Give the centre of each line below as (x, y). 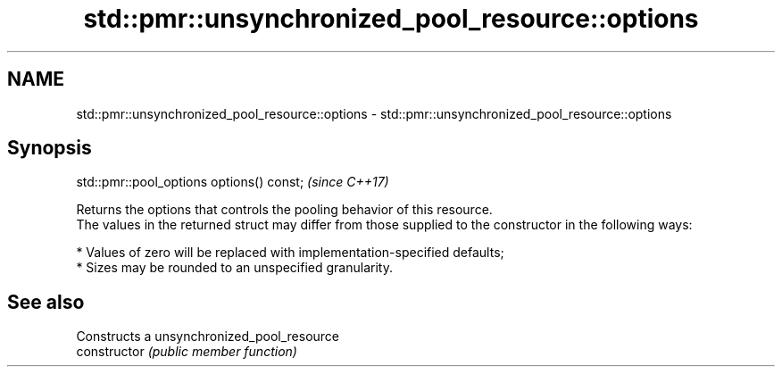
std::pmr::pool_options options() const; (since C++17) (233, 182)
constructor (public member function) (187, 352)
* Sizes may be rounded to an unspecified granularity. (234, 268)
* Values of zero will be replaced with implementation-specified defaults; (290, 253)
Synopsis (50, 148)
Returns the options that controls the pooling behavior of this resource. (284, 210)
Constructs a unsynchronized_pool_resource (208, 337)
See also (46, 302)
